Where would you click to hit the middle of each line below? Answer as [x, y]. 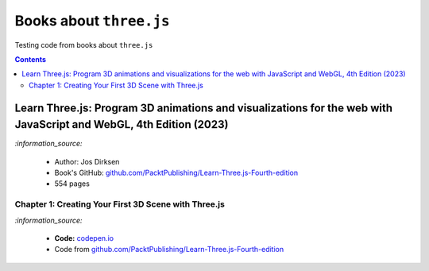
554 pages [72, 184]
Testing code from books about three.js [84, 45]
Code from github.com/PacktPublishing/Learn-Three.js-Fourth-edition [169, 250]
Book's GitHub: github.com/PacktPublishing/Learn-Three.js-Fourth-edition [176, 172]
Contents [31, 59]
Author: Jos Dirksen [87, 161]
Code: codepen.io [84, 238]
